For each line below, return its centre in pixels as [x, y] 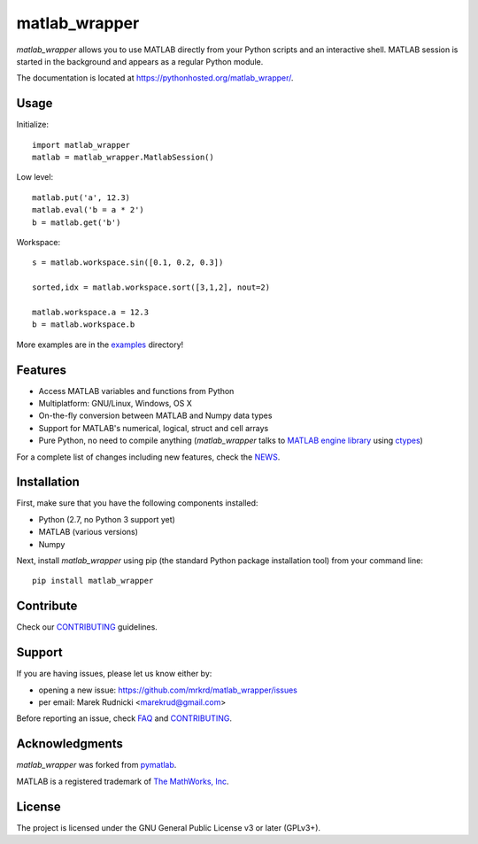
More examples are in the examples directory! [100, 345]
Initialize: [32, 125]
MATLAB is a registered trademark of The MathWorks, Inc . [123, 781]
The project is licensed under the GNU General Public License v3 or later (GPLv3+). [169, 827]
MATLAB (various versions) [89, 532]
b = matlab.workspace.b [84, 325]
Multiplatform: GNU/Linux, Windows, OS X [115, 403]
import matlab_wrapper [81, 145]
